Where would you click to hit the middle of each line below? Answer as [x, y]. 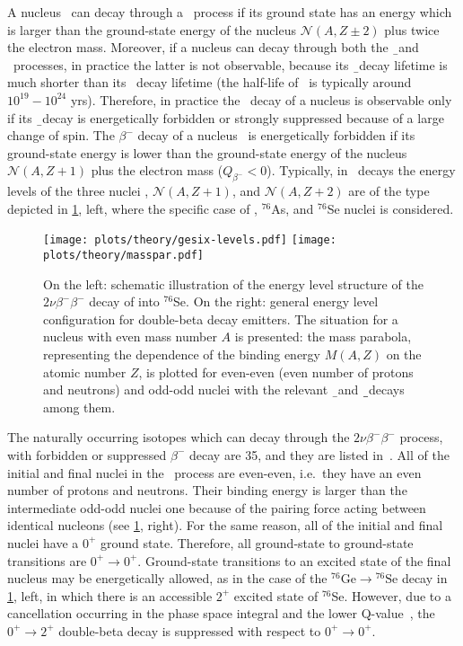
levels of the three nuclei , [78, 191]
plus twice [412, 29]
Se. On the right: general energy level [276, 301]
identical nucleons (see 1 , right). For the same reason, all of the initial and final [225, 525]
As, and [293, 208]
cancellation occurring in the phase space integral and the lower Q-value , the [221, 613]
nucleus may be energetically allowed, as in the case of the [167, 578]
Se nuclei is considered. [390, 208]
